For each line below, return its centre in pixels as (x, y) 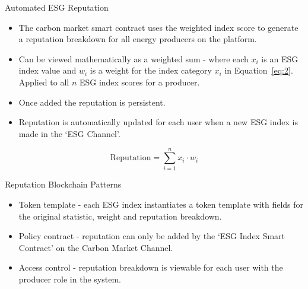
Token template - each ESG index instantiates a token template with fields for (161, 204)
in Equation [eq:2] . (259, 70)
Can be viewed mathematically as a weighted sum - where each (134, 58)
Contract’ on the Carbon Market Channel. (96, 247)
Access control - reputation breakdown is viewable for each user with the (151, 267)
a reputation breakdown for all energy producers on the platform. (138, 39)
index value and (47, 70)
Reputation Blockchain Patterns (63, 184)
